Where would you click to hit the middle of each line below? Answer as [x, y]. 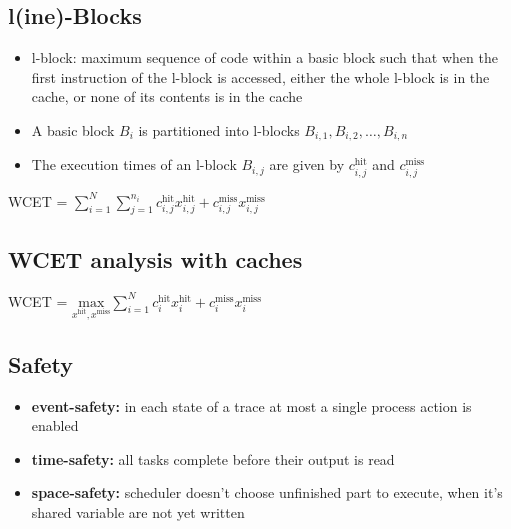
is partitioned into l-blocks [219, 129]
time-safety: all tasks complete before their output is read [213, 458]
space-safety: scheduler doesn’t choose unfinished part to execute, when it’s [267, 492]
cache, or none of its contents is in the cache [167, 96]
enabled [55, 425]
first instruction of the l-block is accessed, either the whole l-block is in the [260, 76]
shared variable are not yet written [138, 511]
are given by [307, 164]
